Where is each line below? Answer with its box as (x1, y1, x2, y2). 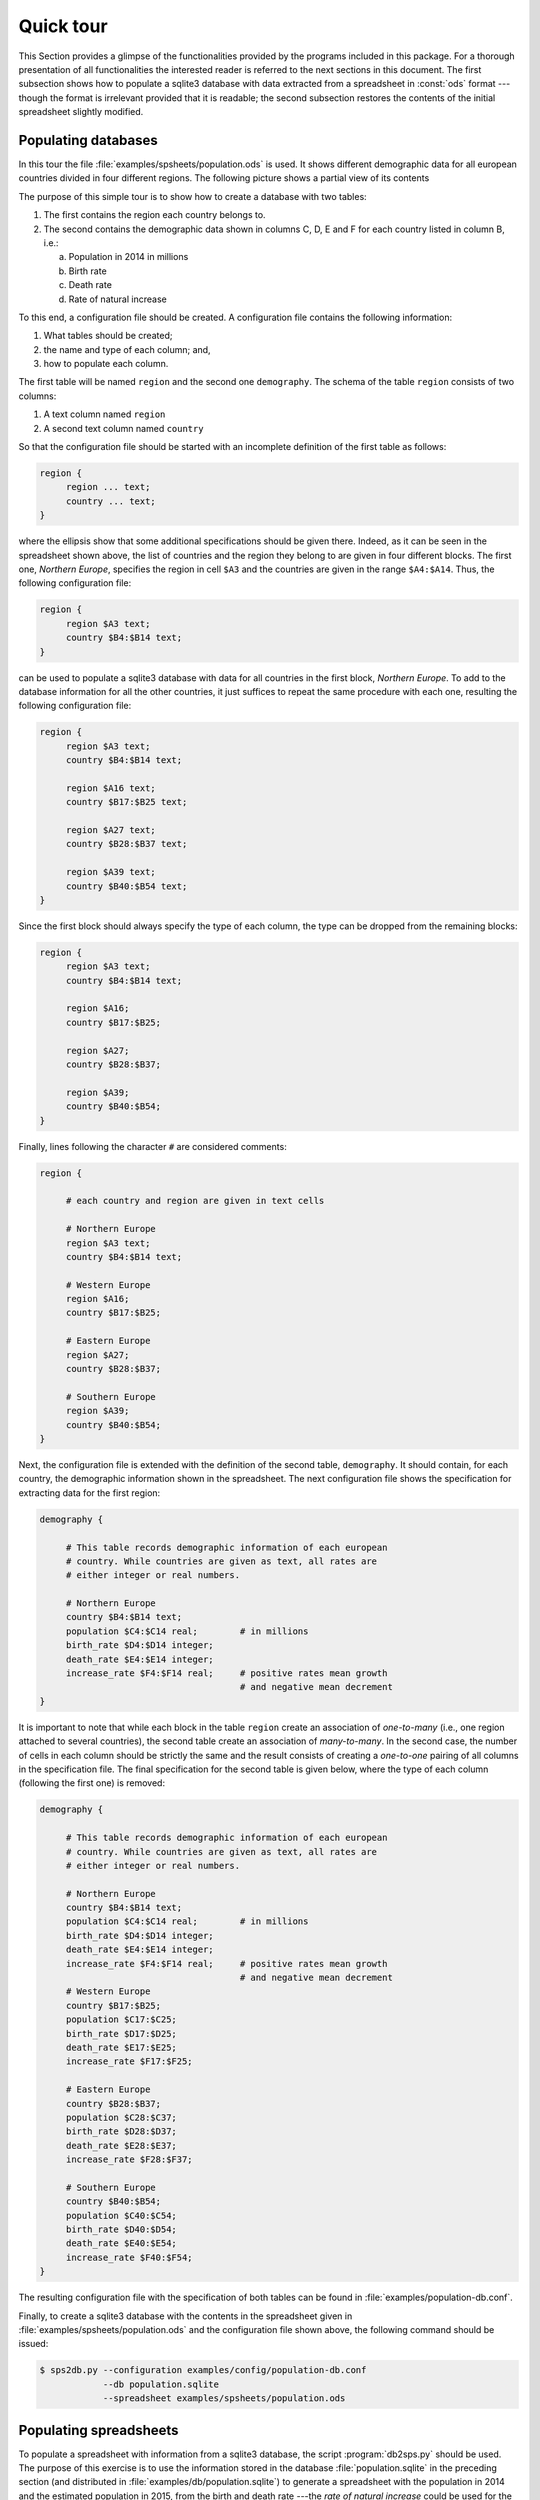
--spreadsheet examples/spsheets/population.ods (102, 2393, 346, 2404)
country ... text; (65, 495, 157, 507)
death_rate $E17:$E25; (65, 2042, 177, 2053)
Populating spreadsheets (18, 2421, 179, 2439)
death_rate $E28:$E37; (65, 2140, 177, 2151)
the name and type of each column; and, (43, 343, 211, 355)
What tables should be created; (43, 330, 173, 342)
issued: (18, 2338, 49, 2350)
